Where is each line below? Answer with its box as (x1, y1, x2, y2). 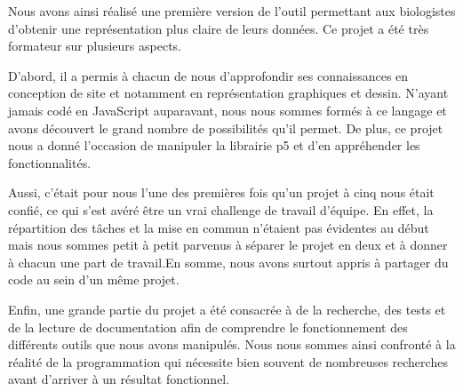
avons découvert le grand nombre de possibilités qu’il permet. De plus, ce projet (8, 118, 443, 137)
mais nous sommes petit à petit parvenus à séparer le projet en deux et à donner (8, 235, 448, 254)
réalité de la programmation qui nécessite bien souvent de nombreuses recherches (8, 352, 448, 371)
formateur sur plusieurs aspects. (8, 36, 181, 55)
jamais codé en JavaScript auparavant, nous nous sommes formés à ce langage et (8, 100, 447, 119)
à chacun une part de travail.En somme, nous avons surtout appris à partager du (8, 252, 449, 271)
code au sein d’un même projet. (8, 270, 180, 289)
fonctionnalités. (8, 153, 92, 172)
